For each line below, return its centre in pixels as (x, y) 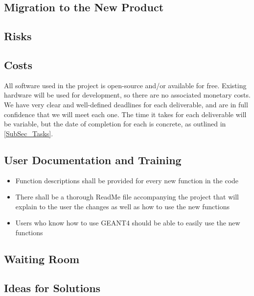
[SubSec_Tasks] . (29, 133)
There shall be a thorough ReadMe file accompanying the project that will (127, 197)
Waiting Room (42, 259)
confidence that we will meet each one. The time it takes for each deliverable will (125, 114)
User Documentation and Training (93, 160)
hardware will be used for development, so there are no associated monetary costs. (127, 95)
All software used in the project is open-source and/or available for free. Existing (125, 85)
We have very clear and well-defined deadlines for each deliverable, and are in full (126, 104)
